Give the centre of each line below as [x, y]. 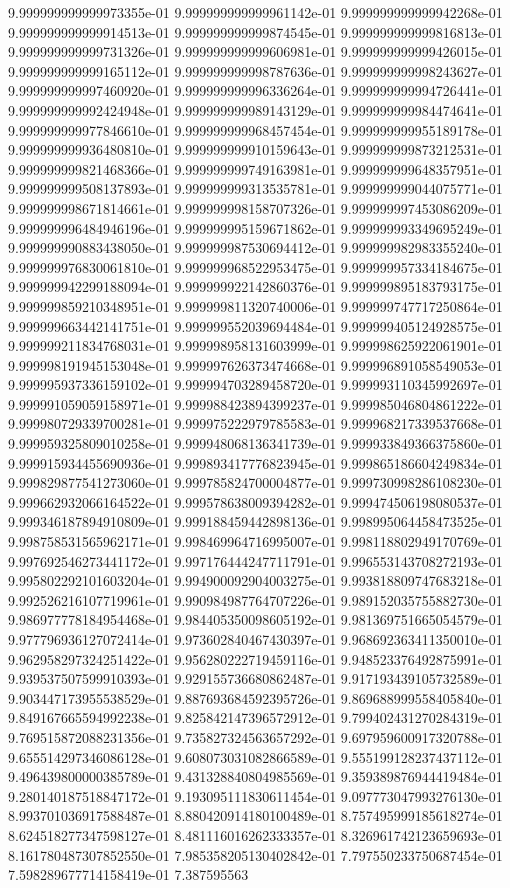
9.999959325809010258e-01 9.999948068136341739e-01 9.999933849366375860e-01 [255, 443]
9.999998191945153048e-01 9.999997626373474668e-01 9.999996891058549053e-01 [255, 364]
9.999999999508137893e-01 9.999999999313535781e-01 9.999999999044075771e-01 [255, 188]
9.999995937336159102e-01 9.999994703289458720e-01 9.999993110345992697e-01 [255, 384]
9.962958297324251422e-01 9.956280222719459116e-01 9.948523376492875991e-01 [255, 658]
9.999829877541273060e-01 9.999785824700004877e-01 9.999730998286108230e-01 [255, 482]
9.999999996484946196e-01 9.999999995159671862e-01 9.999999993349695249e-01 [255, 227]
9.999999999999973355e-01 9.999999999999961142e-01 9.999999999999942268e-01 [255, 12]
